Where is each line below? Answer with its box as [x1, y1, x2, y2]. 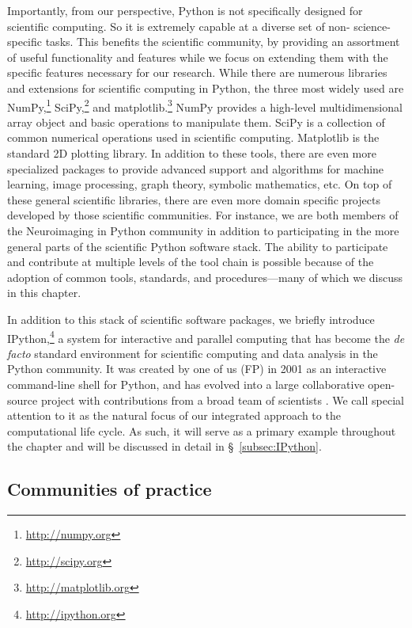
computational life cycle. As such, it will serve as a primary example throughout [7, 422, 396, 439]
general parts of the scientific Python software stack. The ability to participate [7, 238, 388, 254]
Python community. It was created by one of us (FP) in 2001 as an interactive [7, 360, 387, 377]
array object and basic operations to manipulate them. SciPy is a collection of [7, 113, 385, 130]
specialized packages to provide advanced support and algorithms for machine [7, 160, 384, 177]
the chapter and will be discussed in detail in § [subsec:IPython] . [7, 438, 322, 455]
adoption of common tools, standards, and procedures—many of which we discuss [7, 268, 403, 285]
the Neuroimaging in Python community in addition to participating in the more [7, 222, 399, 238]
